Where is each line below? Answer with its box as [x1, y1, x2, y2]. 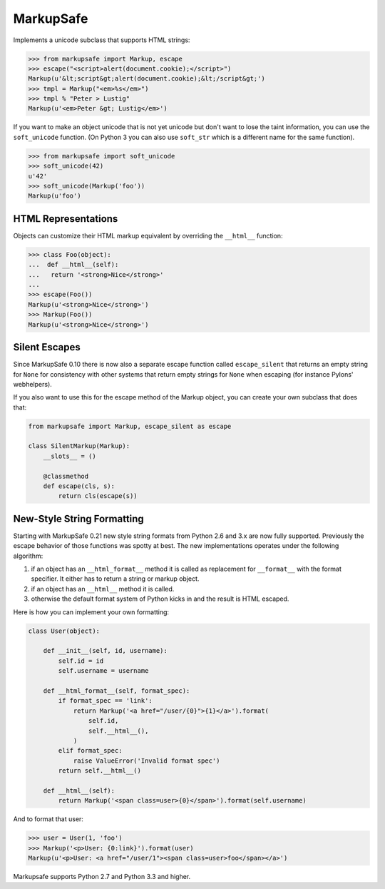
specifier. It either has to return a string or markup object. [31, 574, 200, 583]
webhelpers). [13, 380, 53, 388]
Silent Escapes [13, 341, 81, 353]
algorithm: [13, 552, 43, 560]
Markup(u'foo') [28, 192, 81, 200]
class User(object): [28, 626, 100, 635]
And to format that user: [13, 815, 83, 823]
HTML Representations [13, 213, 118, 225]
